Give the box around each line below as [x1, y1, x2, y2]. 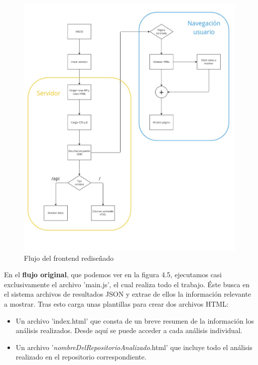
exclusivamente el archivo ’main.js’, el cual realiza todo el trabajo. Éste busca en [4, 279, 250, 289]
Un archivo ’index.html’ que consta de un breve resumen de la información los [15, 315, 254, 326]
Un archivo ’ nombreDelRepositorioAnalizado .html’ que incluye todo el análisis [15, 342, 253, 352]
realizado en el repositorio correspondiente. [15, 352, 146, 362]
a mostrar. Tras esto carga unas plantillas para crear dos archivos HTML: [4, 299, 229, 309]
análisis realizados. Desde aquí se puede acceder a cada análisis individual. [15, 325, 243, 336]
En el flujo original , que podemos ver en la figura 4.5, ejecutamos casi [4, 269, 222, 280]
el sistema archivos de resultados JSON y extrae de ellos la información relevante [4, 289, 251, 299]
